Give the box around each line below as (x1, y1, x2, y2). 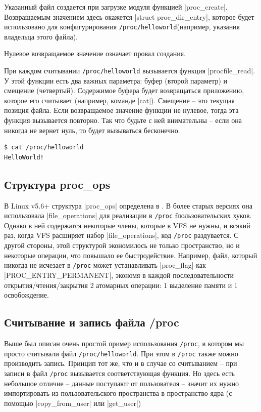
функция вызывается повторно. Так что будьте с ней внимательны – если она (4, 115, 242, 126)
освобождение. (4, 290, 49, 300)
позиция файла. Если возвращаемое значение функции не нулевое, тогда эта (4, 105, 239, 115)
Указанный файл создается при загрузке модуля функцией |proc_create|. (4, 2, 228, 12)
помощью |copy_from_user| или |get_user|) (4, 397, 141, 408)
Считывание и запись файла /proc (4, 314, 179, 330)
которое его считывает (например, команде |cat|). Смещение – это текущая (4, 95, 235, 105)
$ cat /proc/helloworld (4, 144, 84, 151)
